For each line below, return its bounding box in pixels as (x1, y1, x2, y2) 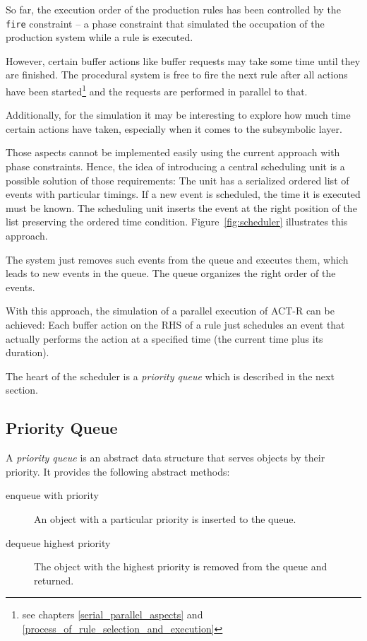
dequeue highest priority (6, 535, 111, 550)
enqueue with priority (6, 488, 99, 502)
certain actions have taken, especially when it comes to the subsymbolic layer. (6, 121, 342, 136)
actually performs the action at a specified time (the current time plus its (6, 331, 323, 346)
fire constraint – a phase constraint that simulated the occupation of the (6, 16, 325, 30)
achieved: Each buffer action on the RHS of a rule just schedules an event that (6, 317, 345, 331)
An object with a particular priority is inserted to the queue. (34, 511, 296, 526)
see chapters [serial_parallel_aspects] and (22, 607, 203, 622)
